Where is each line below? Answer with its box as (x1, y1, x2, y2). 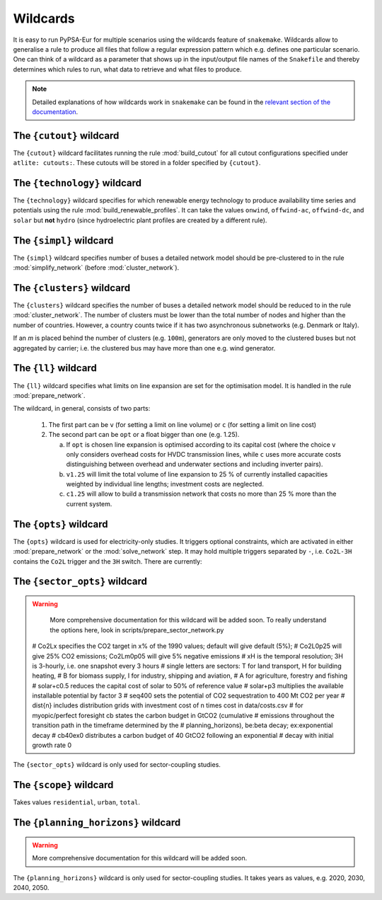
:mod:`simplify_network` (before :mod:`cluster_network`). (13, 263, 180, 272)
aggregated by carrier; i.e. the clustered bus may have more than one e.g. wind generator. (13, 343, 276, 352)
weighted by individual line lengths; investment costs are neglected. (66, 480, 265, 489)
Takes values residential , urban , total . (13, 798, 141, 807)
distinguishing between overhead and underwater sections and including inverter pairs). (66, 460, 323, 469)
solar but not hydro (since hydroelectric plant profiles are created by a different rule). (13, 216, 267, 224)
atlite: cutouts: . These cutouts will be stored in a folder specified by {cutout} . (13, 159, 261, 167)
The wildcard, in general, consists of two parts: (13, 404, 151, 413)
